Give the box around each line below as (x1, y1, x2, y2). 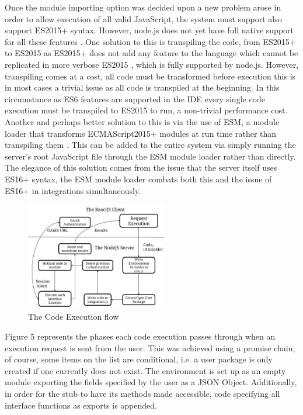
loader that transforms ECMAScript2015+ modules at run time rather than (5, 127, 277, 139)
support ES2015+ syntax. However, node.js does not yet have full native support (5, 24, 294, 36)
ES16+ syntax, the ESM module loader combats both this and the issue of (5, 172, 272, 185)
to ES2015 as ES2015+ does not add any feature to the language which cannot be (5, 47, 298, 59)
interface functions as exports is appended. (5, 399, 157, 411)
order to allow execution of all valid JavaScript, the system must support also (5, 12, 282, 25)
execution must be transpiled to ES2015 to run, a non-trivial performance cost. (5, 104, 288, 116)
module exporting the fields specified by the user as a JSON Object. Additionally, (5, 376, 297, 388)
